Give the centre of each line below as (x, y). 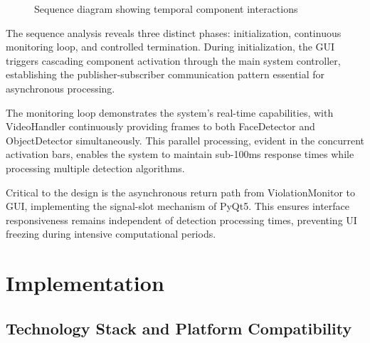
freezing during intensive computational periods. (111, 234)
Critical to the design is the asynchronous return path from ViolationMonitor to (180, 192)
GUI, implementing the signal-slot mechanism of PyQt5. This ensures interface (178, 206)
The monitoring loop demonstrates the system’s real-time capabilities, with (170, 112)
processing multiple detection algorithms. (95, 168)
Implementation (85, 283)
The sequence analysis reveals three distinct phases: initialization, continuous (174, 32)
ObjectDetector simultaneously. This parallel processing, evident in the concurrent (185, 140)
